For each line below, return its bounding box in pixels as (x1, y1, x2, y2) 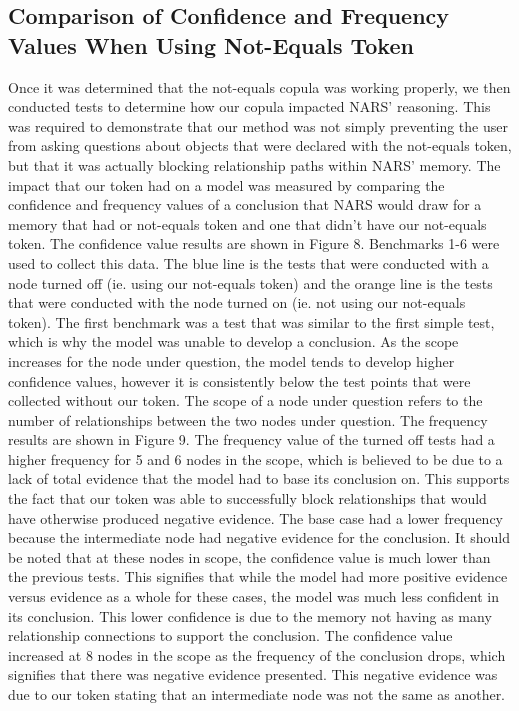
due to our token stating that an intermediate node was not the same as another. (8, 684, 506, 704)
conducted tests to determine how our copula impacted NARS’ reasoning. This (8, 96, 491, 117)
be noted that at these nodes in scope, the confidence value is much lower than (8, 546, 491, 567)
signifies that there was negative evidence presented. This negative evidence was (8, 664, 498, 685)
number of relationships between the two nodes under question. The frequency (8, 409, 488, 430)
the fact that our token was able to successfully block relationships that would (8, 488, 487, 509)
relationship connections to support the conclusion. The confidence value (8, 625, 453, 646)
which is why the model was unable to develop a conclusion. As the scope (8, 331, 459, 352)
